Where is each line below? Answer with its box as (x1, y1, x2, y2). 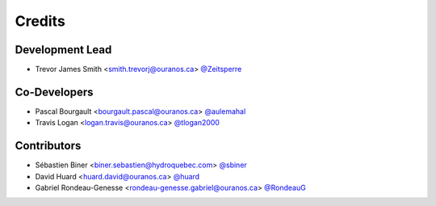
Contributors (15, 139, 82, 153)
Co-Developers (15, 85, 94, 99)
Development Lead (15, 43, 112, 57)
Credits (15, 12, 66, 30)
